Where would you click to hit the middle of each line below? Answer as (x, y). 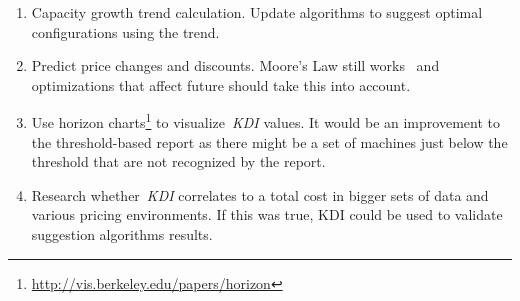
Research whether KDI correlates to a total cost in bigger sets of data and (260, 194)
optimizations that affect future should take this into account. (221, 84)
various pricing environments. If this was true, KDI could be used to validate (267, 214)
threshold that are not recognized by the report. (178, 161)
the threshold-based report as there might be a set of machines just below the (269, 141)
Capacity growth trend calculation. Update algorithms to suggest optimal (257, 12)
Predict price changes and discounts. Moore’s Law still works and (235, 65)
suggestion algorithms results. (122, 234)
